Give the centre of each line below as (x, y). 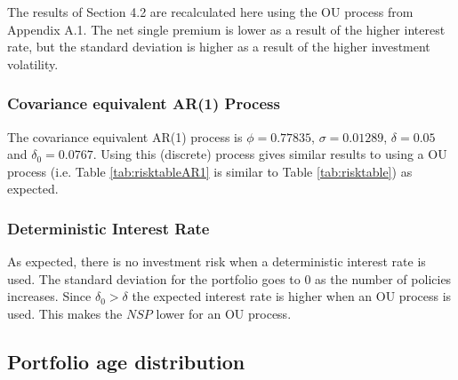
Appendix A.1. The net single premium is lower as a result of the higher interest (226, 29)
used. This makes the (65, 313)
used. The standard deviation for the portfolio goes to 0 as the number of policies (229, 278)
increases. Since (49, 296)
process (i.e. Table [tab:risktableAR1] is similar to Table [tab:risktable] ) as (210, 171)
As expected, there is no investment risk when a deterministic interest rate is (217, 261)
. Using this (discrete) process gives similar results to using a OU (270, 154)
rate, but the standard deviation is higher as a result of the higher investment (219, 47)
